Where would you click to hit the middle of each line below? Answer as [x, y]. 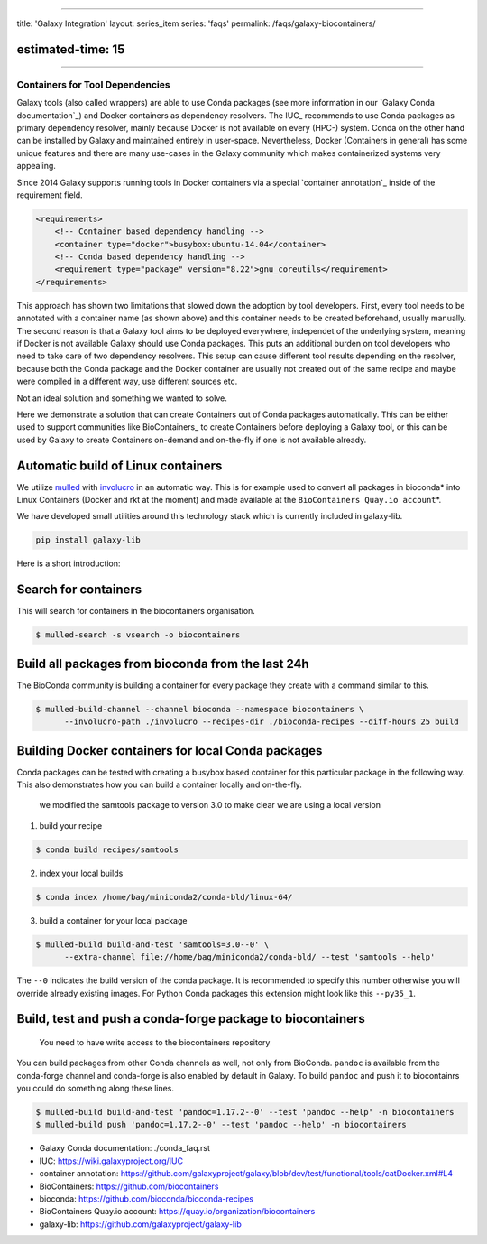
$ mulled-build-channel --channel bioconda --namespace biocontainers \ [200, 709]
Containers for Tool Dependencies [93, 84]
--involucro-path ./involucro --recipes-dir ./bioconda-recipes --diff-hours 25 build [262, 722]
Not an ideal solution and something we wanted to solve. [122, 398]
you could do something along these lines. [96, 1089]
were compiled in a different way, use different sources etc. [127, 381]
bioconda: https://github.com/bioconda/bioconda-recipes [147, 1199]
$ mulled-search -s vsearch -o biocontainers [138, 635]
